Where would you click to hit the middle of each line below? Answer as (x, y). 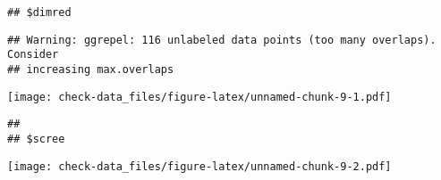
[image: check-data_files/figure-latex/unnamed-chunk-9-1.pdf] (199, 97)
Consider (33, 55)
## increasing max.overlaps (91, 69)
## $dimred (39, 12)
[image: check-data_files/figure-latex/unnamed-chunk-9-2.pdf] (199, 166)
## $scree (36, 139)
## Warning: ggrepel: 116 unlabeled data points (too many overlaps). (222, 40)
